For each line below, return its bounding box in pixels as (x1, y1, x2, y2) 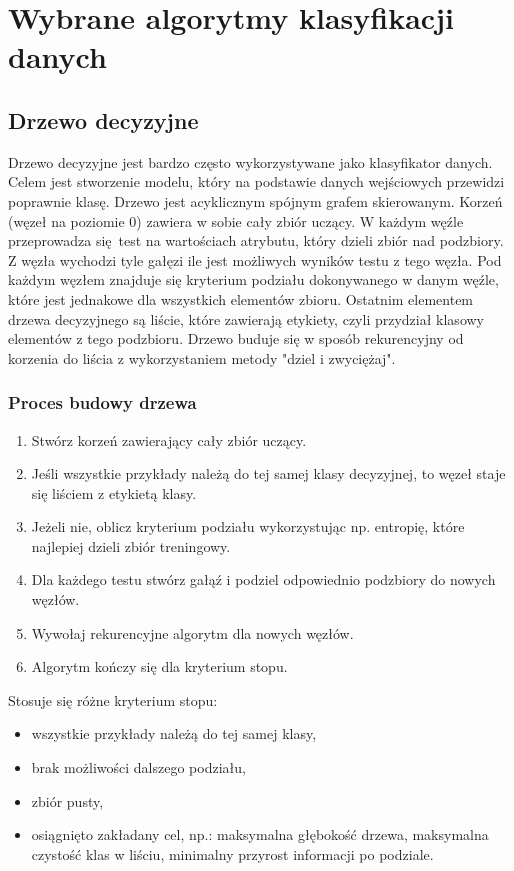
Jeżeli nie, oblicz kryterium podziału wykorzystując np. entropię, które (31, 516, 465, 537)
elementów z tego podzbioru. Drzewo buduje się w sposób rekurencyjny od (8, 328, 464, 349)
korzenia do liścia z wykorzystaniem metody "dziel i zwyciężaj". (8, 347, 396, 368)
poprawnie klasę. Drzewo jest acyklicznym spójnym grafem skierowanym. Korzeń (8, 190, 503, 211)
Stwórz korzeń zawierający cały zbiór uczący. (31, 429, 307, 450)
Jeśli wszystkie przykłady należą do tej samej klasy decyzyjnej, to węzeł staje (31, 463, 506, 484)
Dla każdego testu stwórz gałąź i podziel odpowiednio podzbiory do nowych (31, 569, 496, 590)
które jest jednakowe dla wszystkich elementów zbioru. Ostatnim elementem (8, 288, 474, 309)
